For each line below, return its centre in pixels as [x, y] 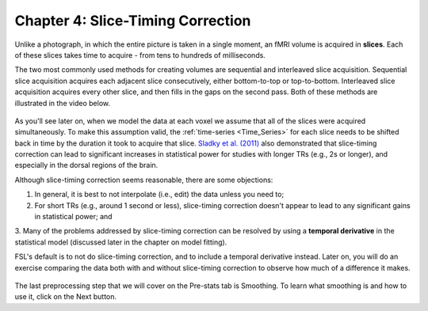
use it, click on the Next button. [66, 297]
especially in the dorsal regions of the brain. [86, 165]
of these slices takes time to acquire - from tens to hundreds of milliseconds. [140, 55]
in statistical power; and [73, 217]
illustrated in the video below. [63, 103]
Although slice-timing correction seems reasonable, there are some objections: [144, 180]
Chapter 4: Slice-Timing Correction [133, 21]
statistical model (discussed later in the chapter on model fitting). [121, 242]
